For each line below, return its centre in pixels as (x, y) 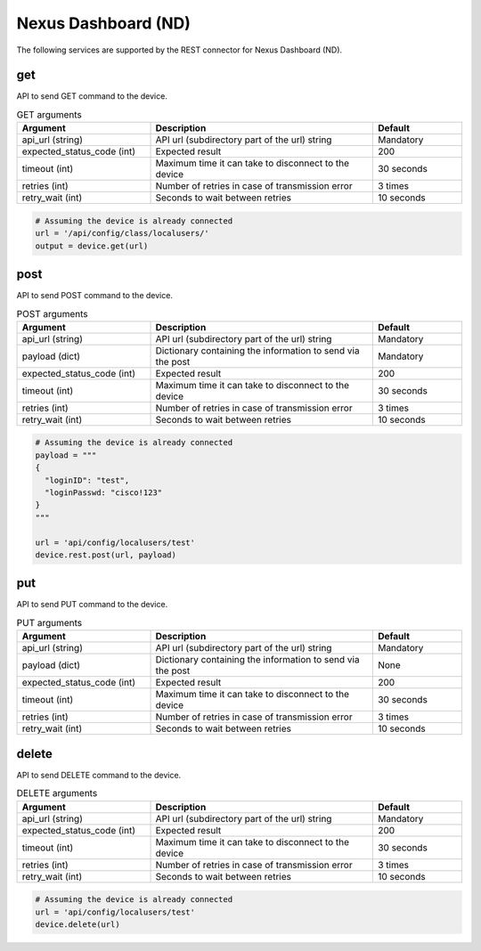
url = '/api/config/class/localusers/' (122, 233)
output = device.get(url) (92, 246)
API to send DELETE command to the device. (99, 775)
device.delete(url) (77, 924)
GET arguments (49, 115)
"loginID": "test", (87, 480)
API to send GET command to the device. (92, 96)
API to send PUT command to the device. (92, 605)
